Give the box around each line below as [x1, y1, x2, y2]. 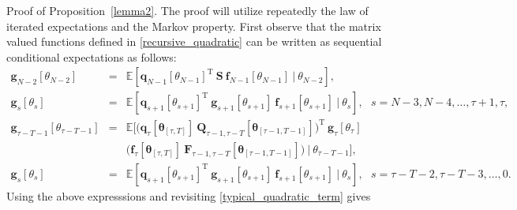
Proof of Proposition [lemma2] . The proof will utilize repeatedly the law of [6, 2, 369, 18]
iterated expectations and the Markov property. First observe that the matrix [6, 17, 381, 34]
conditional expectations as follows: [6, 48, 177, 65]
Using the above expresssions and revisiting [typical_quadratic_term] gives [6, 187, 371, 204]
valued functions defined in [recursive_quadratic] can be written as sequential [6, 33, 382, 50]
